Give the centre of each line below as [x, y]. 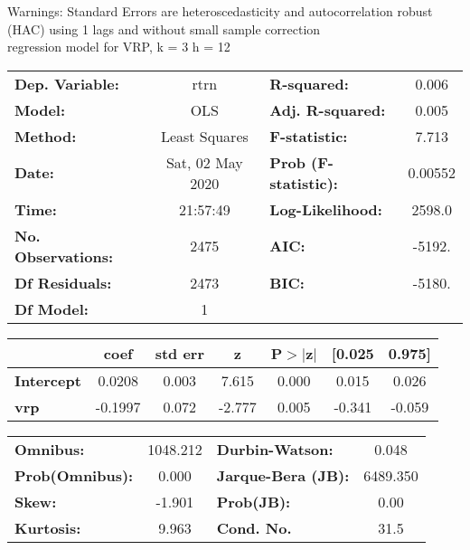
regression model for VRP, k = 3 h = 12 [119, 47]
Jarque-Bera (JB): [283, 475]
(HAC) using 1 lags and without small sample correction [164, 28]
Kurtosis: [48, 527]
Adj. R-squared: [328, 109]
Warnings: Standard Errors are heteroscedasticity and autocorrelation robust [220, 11]
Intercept [48, 380]
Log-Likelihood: [326, 209]
